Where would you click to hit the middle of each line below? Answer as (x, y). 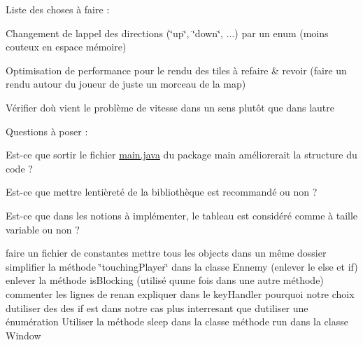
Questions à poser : (47, 131)
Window (23, 335)
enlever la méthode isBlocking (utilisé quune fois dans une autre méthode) (165, 280)
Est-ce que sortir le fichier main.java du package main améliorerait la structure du (181, 155)
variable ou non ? (43, 229)
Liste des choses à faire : (58, 9)
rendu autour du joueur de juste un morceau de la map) (126, 84)
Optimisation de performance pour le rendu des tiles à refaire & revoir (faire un (176, 70)
